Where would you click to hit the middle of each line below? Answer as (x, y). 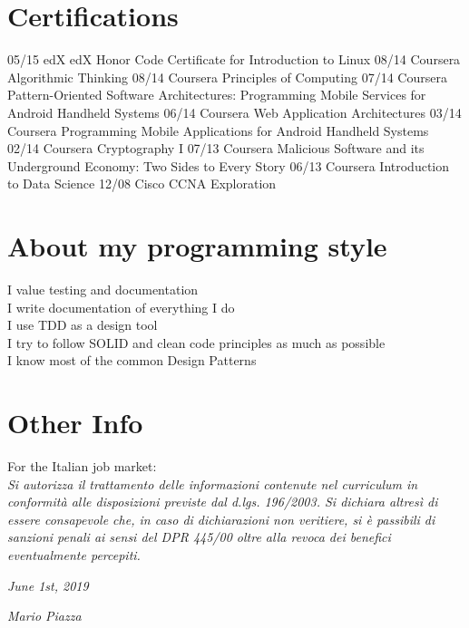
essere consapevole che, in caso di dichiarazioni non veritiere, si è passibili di (221, 519)
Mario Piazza (44, 616)
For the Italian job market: (82, 466)
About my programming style (197, 246)
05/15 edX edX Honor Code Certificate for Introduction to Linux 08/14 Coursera (234, 59)
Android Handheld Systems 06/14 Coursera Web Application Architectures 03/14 (234, 112)
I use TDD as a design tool (83, 325)
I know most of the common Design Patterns (132, 360)
